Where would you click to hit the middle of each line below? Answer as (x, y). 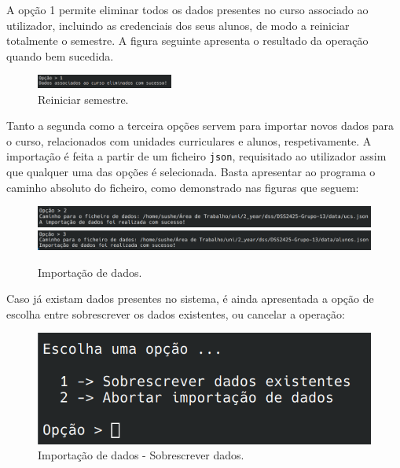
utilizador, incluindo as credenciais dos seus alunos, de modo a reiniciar (178, 25)
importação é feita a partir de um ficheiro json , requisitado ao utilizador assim (196, 156)
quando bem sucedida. (60, 55)
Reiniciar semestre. (83, 99)
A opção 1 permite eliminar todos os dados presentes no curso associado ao (187, 9)
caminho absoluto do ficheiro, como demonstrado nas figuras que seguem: (183, 187)
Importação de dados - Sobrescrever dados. (141, 455)
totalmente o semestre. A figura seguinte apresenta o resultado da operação (187, 41)
